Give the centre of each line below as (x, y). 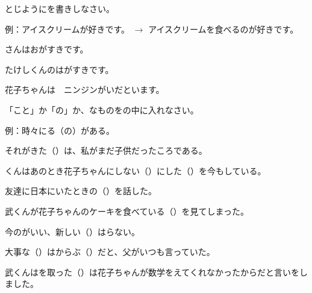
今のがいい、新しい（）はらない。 (72, 231)
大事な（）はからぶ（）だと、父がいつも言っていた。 (110, 252)
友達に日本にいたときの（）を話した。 (81, 191)
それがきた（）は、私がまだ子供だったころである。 (106, 150)
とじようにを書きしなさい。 (60, 8)
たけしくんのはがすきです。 (59, 69)
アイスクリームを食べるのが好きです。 (223, 29)
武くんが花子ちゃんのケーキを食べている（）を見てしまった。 (127, 211)
